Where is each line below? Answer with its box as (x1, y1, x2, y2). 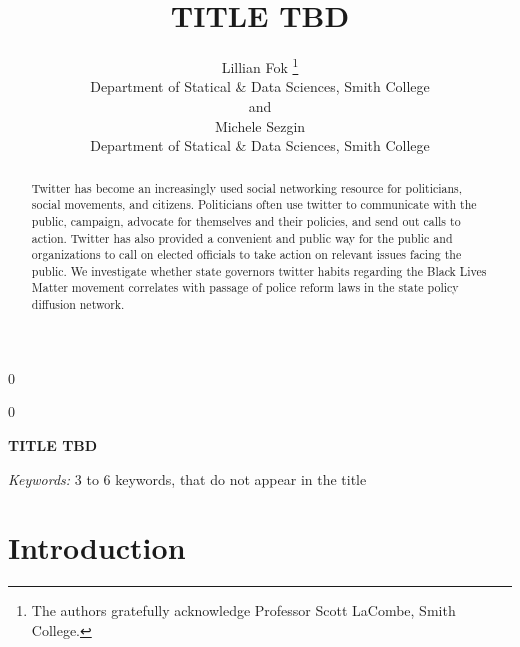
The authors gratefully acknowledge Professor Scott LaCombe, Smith (31, 600, 456, 621)
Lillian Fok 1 (221, 54, 299, 77)
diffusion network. (31, 296, 125, 313)
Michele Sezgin (214, 115, 306, 136)
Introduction (8, 527, 186, 568)
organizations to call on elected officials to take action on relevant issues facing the (31, 246, 462, 263)
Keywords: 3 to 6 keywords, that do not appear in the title (8, 468, 367, 489)
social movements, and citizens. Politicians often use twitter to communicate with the (31, 196, 477, 213)
